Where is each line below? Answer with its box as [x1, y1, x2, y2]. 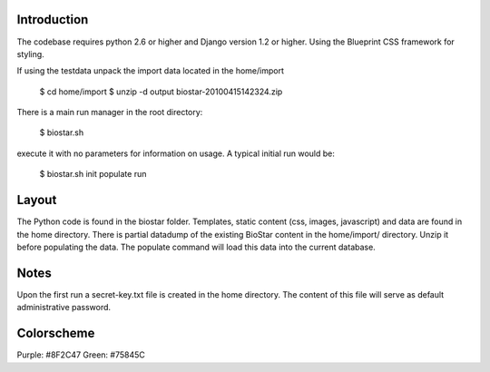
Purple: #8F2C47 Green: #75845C [16, 349, 145, 360]
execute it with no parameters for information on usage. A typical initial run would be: [16, 148, 336, 159]
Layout [16, 192, 57, 208]
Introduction [16, 12, 89, 27]
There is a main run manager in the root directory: [16, 107, 203, 118]
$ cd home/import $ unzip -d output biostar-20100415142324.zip [39, 86, 283, 97]
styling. [16, 48, 44, 59]
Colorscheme [16, 326, 95, 341]
